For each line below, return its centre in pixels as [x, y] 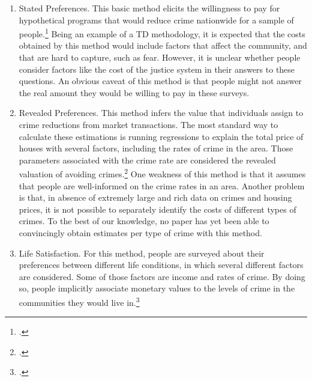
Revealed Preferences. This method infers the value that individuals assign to [161, 113]
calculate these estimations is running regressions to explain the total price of [161, 136]
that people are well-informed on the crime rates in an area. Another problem [162, 185]
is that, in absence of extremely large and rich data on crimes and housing [155, 197]
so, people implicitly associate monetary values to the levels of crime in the [157, 288]
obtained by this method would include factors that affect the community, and [163, 45]
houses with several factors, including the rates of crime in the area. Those [156, 148]
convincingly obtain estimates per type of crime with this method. [140, 233]
